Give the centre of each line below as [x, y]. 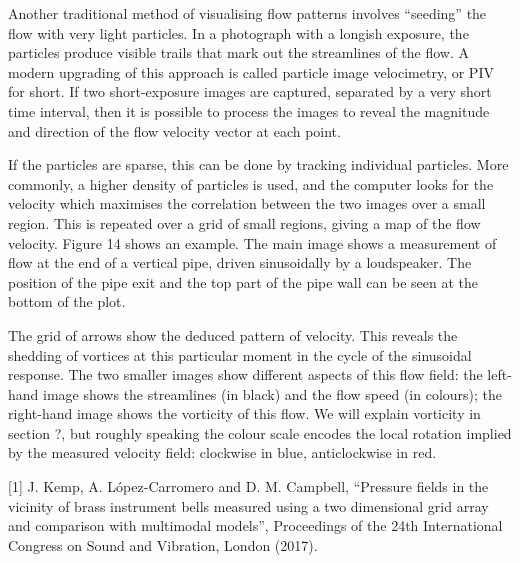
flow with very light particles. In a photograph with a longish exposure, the [238, 32]
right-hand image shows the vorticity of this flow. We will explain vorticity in [244, 413]
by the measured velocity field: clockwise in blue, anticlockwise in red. [222, 452]
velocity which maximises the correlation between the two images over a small [247, 203]
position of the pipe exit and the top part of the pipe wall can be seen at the [243, 281]
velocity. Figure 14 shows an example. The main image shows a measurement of [252, 242]
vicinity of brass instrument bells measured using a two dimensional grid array [248, 505]
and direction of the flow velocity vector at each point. [174, 130]
